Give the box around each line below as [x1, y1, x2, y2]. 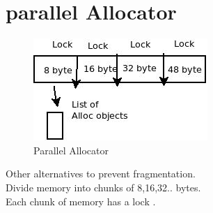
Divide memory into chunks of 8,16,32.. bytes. [6, 179, 201, 194]
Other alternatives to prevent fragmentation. [6, 166, 196, 181]
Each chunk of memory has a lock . [6, 193, 156, 208]
